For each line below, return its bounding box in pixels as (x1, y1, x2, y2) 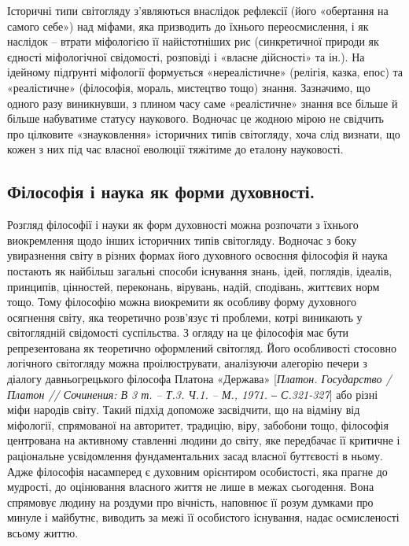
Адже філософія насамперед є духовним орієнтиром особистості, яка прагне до (7, 463, 388, 479)
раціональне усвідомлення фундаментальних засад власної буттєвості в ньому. (7, 448, 383, 464)
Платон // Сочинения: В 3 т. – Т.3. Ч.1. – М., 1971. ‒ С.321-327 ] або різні (7, 386, 378, 402)
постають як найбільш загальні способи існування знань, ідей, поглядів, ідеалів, (7, 262, 392, 279)
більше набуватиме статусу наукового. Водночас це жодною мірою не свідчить (7, 110, 384, 127)
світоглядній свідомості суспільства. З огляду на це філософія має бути (7, 324, 349, 341)
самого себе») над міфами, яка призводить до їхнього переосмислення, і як (7, 17, 369, 34)
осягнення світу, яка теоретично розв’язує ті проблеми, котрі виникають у (7, 308, 363, 325)
